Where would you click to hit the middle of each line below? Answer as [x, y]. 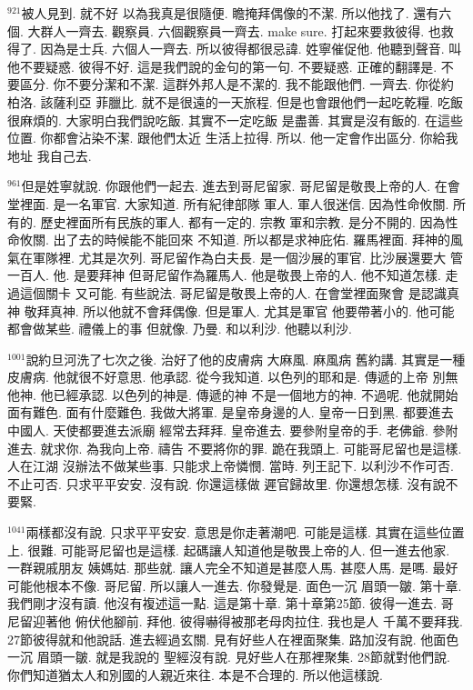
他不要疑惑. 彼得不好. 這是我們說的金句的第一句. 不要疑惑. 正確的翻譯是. [222, 66]
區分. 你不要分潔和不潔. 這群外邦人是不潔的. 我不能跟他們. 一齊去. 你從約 [236, 84]
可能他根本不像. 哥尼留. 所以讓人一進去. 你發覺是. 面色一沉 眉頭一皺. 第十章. [235, 585]
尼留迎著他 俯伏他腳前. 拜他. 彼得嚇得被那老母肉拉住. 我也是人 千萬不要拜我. [235, 621]
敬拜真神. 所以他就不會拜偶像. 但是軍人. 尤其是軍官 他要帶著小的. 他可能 [239, 310]
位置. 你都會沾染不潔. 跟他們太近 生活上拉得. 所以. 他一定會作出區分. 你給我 [233, 138]
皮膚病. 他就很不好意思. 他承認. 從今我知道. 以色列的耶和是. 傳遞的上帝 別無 [233, 377]
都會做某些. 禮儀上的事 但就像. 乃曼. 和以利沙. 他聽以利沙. [180, 329]
